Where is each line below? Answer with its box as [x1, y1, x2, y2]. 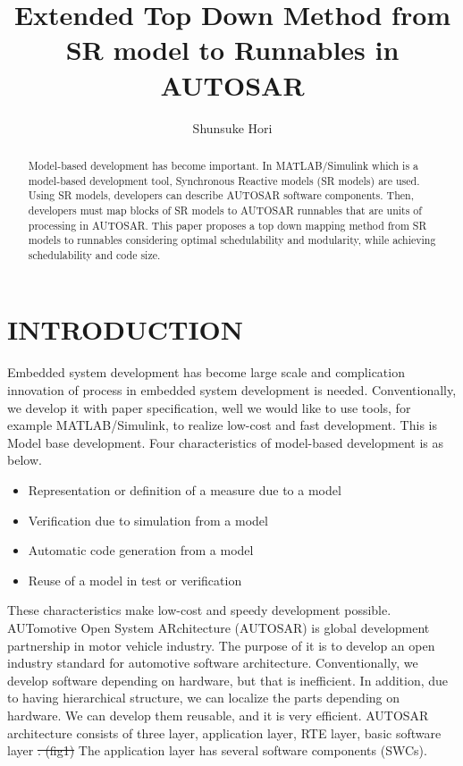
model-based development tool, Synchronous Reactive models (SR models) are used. [28, 173, 420, 188]
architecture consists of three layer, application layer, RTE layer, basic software [7, 723, 442, 742]
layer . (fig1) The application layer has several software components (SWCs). [7, 741, 427, 760]
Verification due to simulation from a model [28, 510, 268, 529]
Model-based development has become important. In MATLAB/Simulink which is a [28, 157, 419, 173]
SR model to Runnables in [65, 31, 400, 68]
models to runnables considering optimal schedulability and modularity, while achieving [28, 232, 436, 248]
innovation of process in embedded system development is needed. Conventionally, [7, 381, 457, 400]
